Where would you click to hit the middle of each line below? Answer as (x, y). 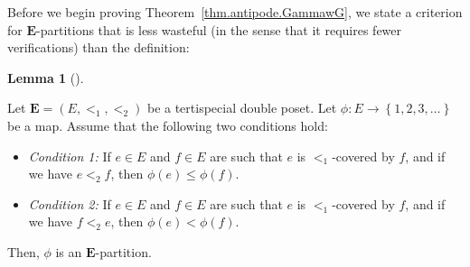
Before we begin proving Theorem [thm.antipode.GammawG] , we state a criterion (235, 12)
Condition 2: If (70, 203)
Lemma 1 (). (46, 77)
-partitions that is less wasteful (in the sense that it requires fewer (219, 29)
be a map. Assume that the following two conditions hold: (168, 125)
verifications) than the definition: (99, 47)
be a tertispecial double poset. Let (242, 108)
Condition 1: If (70, 156)
